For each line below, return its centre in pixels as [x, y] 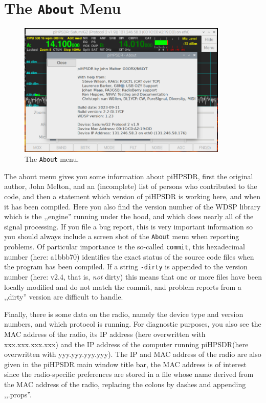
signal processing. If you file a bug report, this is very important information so [129, 226]
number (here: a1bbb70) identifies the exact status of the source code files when [129, 256]
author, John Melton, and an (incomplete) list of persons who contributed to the [131, 186]
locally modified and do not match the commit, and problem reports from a [123, 287]
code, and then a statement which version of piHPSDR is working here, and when [132, 196]
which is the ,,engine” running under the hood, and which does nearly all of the [129, 216]
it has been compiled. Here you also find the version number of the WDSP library [132, 206]
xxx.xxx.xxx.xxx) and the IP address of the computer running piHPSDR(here [126, 344]
